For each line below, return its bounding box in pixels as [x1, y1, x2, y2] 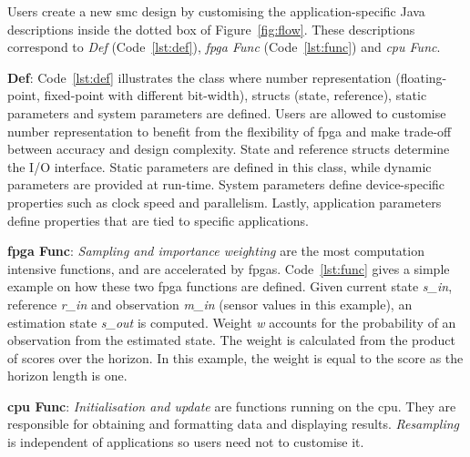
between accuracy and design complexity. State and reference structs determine [7, 139, 450, 158]
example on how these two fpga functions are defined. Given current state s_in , [7, 277, 453, 296]
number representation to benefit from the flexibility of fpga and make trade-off [7, 121, 452, 140]
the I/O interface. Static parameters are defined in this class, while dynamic [7, 157, 432, 176]
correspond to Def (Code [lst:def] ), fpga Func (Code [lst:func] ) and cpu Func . [7, 37, 441, 56]
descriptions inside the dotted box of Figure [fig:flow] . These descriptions [7, 19, 415, 38]
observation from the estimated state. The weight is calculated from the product [7, 330, 455, 350]
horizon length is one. [7, 366, 128, 385]
